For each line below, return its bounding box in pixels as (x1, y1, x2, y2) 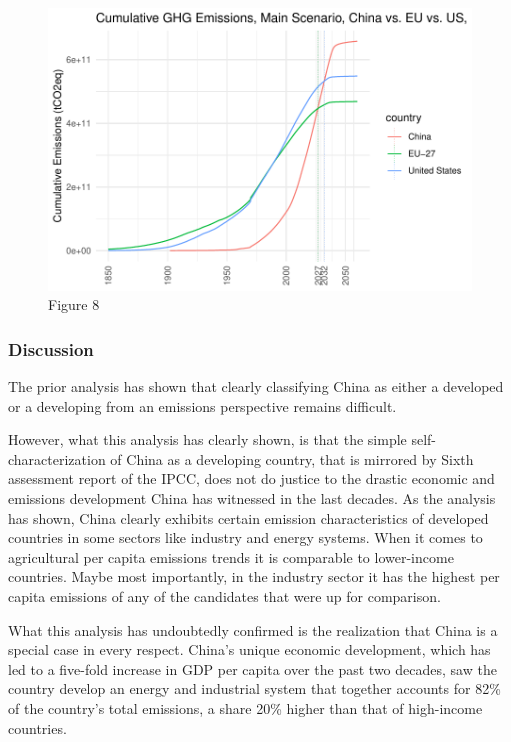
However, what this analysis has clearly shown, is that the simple (8, 429, 407, 450)
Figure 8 (48, 294, 100, 315)
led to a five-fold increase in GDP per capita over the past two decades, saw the (8, 658, 497, 679)
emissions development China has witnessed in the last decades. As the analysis (8, 488, 496, 509)
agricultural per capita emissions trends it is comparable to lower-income (8, 546, 454, 567)
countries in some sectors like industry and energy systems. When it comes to (8, 527, 483, 548)
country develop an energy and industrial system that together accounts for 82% (8, 678, 501, 699)
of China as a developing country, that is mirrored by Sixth (110, 448, 474, 469)
